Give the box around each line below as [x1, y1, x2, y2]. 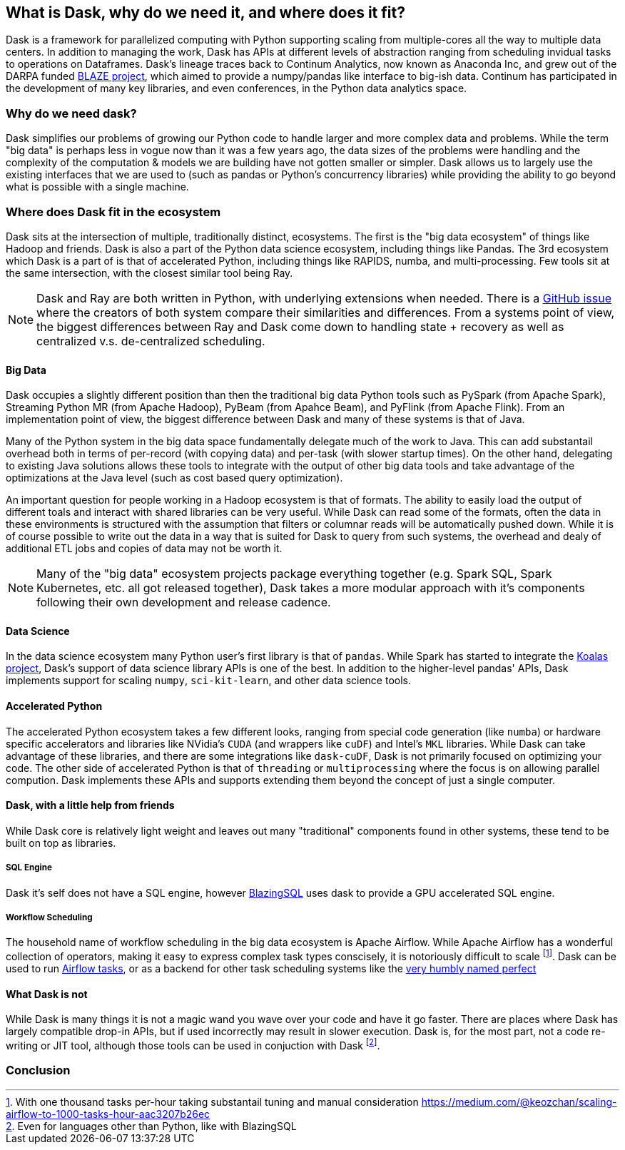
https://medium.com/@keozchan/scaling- [421, 1095, 617, 1108]
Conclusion [6, 1063, 71, 1078]
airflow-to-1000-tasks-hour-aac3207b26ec [6, 1107, 210, 1120]
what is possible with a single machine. [6, 180, 189, 193]
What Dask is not [6, 987, 88, 1000]
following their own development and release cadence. [36, 595, 331, 610]
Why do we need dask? [6, 106, 137, 121]
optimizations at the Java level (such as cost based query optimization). [6, 472, 343, 484]
